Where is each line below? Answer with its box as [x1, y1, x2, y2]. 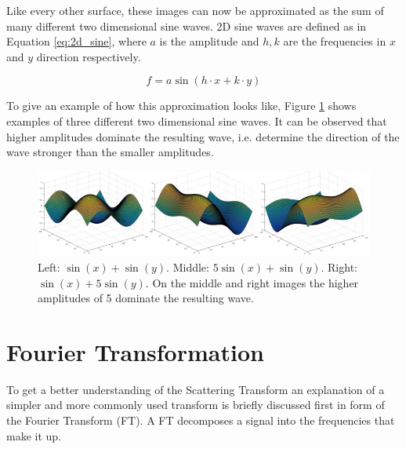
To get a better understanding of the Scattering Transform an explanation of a [6, 381, 385, 397]
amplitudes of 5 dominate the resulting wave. [38, 290, 254, 306]
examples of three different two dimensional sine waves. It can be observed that [6, 112, 387, 129]
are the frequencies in [283, 33, 386, 49]
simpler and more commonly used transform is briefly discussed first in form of [6, 396, 385, 413]
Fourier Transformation [6, 335, 264, 367]
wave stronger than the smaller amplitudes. [6, 144, 214, 160]
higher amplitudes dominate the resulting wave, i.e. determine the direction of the [6, 128, 400, 144]
